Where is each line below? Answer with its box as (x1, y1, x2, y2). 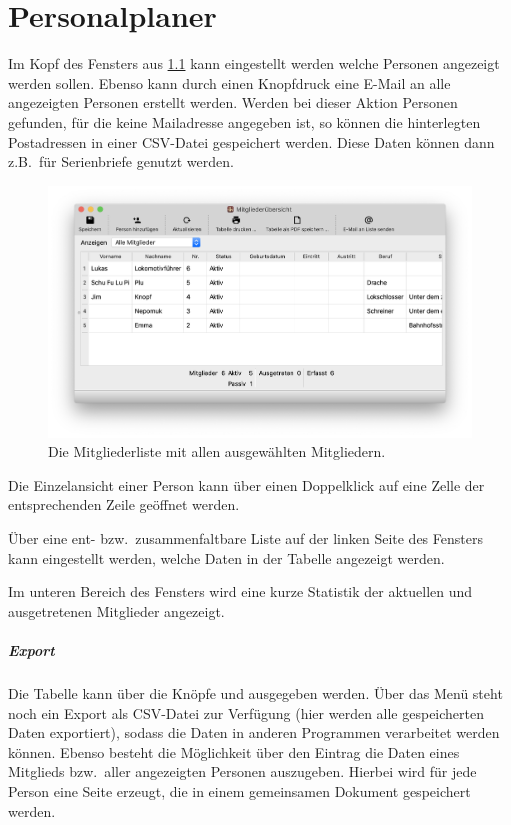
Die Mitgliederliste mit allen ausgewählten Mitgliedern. (48, 441, 386, 462)
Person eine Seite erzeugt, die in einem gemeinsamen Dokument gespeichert (8, 780, 471, 801)
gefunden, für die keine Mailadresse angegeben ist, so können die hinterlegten (8, 111, 481, 132)
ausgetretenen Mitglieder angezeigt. (8, 600, 225, 621)
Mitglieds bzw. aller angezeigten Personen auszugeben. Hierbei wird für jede (8, 761, 477, 782)
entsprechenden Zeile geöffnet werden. (8, 494, 240, 515)
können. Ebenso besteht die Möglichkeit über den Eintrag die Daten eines (8, 741, 460, 762)
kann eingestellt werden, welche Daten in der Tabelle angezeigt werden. (8, 547, 445, 568)
